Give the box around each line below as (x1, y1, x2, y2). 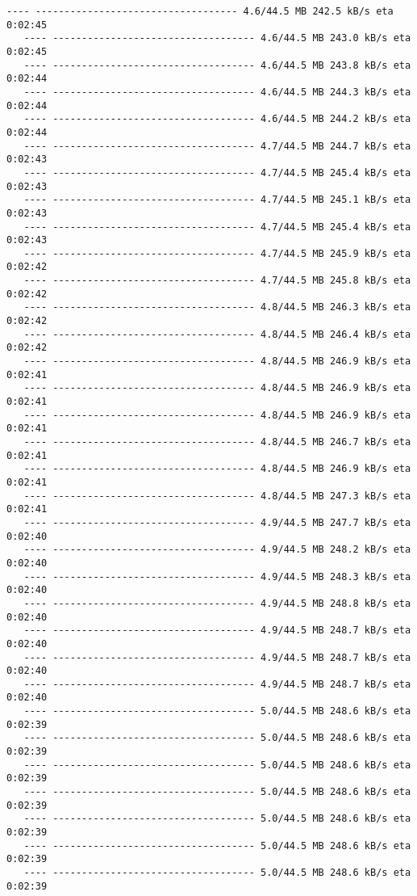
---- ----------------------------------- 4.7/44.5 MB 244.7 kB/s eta (23, 140, 411, 152)
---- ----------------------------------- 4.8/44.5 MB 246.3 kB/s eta (23, 301, 411, 313)
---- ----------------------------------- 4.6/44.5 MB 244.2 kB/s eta (23, 113, 411, 125)
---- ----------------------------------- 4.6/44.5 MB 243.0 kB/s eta (23, 32, 411, 44)
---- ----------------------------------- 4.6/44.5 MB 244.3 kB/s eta (23, 86, 411, 98)
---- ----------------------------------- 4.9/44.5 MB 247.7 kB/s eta (23, 516, 411, 528)
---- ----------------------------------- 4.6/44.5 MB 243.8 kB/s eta (23, 59, 411, 71)
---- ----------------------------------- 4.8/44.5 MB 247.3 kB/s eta (23, 490, 411, 502)
